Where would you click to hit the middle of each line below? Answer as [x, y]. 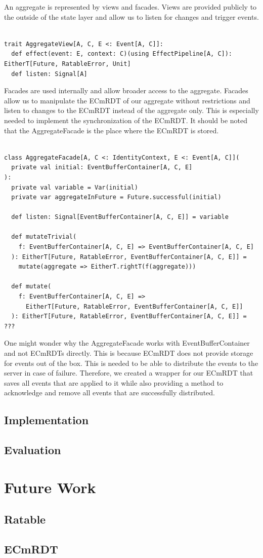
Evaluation [33, 450]
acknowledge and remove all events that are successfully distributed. [109, 393]
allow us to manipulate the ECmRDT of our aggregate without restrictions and [127, 100]
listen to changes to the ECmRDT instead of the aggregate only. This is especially [131, 110]
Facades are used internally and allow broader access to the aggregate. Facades [126, 90]
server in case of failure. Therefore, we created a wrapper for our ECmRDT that [129, 373]
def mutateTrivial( [44, 237]
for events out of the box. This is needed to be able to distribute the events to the [131, 363]
